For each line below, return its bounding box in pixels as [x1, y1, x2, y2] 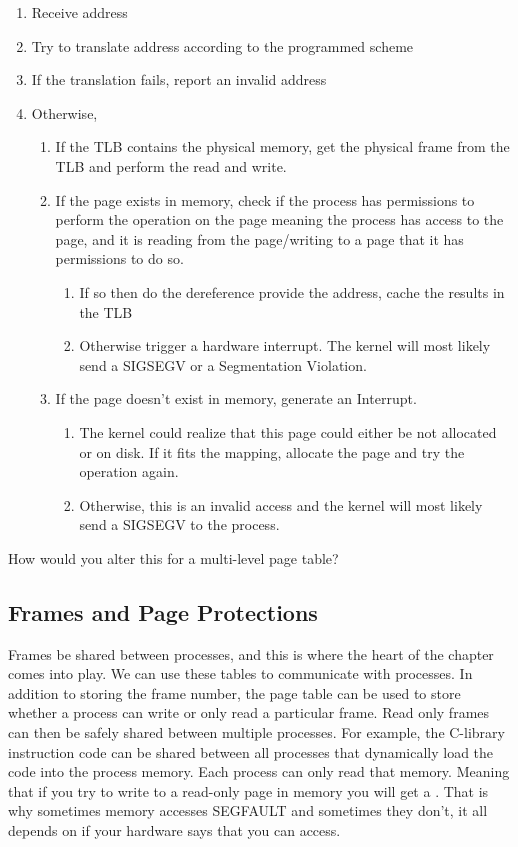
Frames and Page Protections [8, 596, 318, 627]
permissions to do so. [55, 248, 184, 269]
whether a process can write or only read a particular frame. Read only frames [8, 702, 490, 723]
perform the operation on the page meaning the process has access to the [55, 209, 504, 230]
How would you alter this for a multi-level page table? [8, 547, 339, 568]
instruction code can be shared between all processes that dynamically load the [8, 741, 494, 762]
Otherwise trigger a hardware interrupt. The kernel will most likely [79, 335, 491, 356]
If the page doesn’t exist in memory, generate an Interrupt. [55, 388, 417, 409]
